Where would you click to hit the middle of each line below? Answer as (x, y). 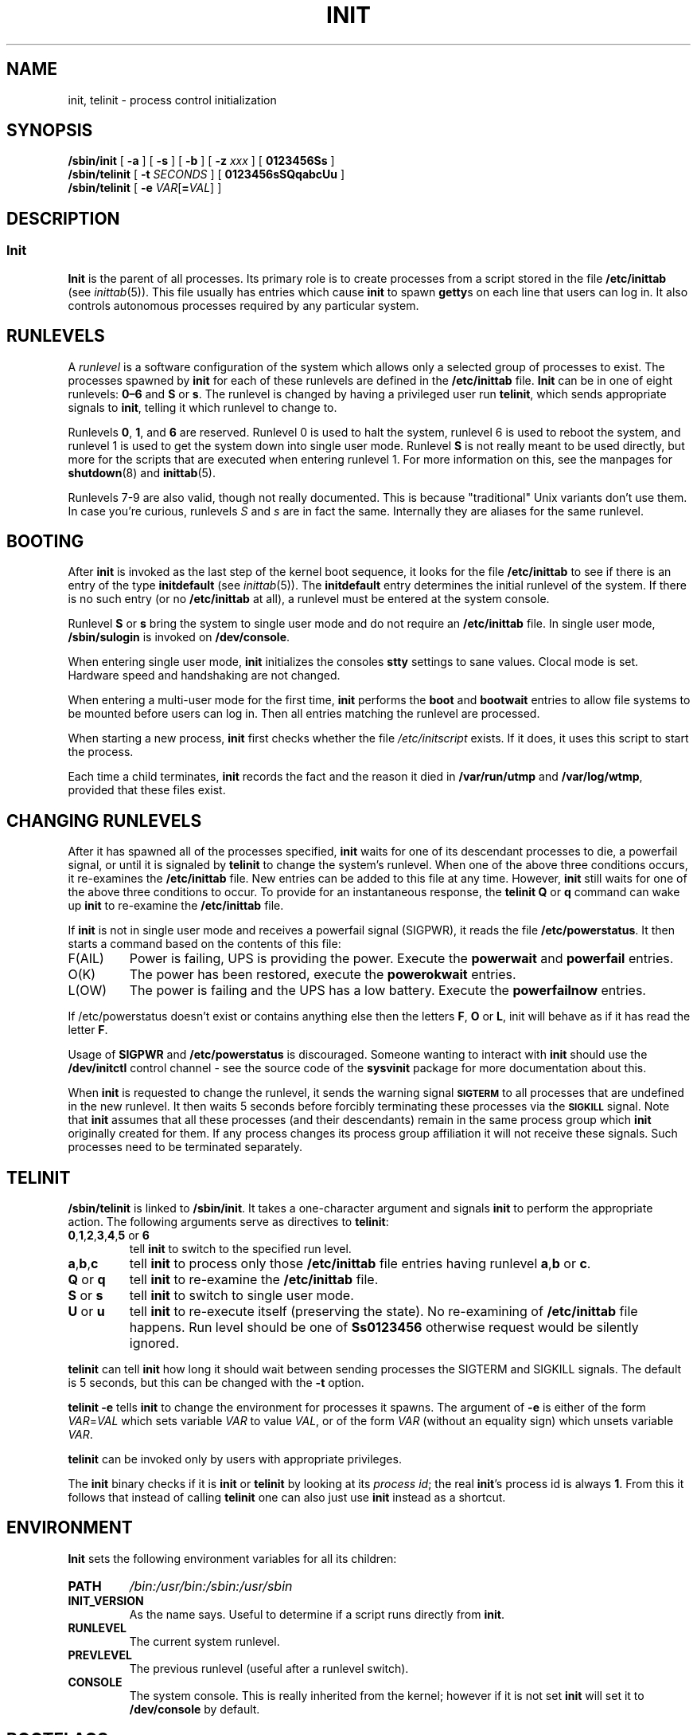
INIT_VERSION (106, 1600)
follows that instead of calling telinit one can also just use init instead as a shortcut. (287, 1498)
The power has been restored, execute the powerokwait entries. (323, 975)
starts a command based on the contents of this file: (204, 944)
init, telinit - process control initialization (172, 100)
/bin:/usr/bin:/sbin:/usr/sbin (211, 1586)
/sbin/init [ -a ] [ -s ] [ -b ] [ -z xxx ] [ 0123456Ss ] (201, 161)
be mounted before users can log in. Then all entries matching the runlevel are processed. (304, 714)
